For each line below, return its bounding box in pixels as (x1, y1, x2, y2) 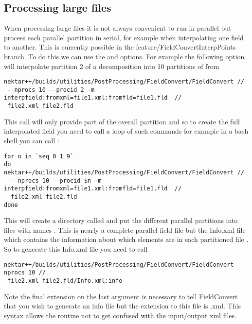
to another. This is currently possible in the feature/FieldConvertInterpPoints (4, 42, 236, 52)
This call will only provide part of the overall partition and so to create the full (4, 116, 240, 126)
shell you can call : (4, 135, 59, 145)
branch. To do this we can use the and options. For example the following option (4, 51, 245, 61)
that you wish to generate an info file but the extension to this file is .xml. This (4, 301, 241, 311)
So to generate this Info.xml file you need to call (4, 243, 148, 254)
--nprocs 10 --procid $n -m (11, 177, 102, 184)
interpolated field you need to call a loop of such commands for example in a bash (4, 126, 249, 136)
